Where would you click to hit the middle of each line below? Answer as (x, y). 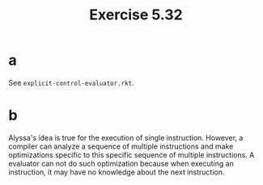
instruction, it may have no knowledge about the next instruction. (117, 172)
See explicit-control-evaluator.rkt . (72, 82)
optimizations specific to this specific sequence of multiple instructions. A (131, 154)
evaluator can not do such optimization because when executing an (121, 163)
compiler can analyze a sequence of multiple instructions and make (121, 146)
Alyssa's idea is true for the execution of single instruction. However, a (126, 137)
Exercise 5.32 (136, 15)
